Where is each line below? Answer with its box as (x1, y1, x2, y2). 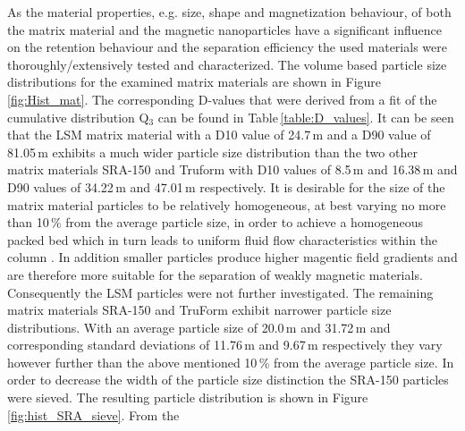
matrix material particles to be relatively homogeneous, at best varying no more (7, 195, 446, 214)
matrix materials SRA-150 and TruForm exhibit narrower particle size (7, 300, 392, 319)
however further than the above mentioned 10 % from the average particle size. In (7, 352, 454, 371)
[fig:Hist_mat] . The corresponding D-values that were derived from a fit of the (7, 89, 437, 108)
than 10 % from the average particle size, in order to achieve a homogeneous (7, 213, 424, 232)
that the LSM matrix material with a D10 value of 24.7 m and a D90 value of (7, 125, 431, 144)
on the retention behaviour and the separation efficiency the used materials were (7, 38, 447, 56)
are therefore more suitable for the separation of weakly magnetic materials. (7, 265, 423, 283)
